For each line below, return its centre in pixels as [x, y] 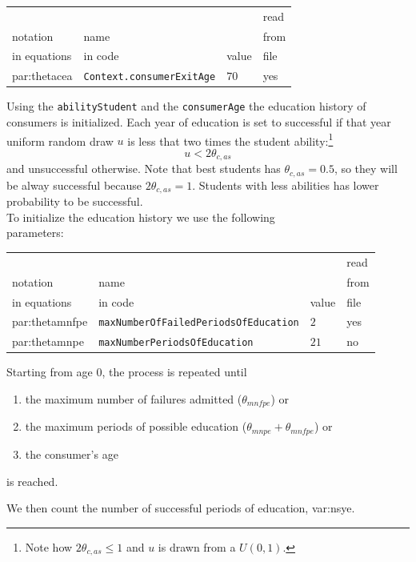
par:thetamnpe [48, 341]
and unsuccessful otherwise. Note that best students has [144, 169]
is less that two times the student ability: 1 [230, 139]
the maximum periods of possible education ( [136, 426]
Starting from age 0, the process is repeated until [127, 372]
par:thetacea [42, 76]
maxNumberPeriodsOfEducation [176, 343]
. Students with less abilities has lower [286, 185]
